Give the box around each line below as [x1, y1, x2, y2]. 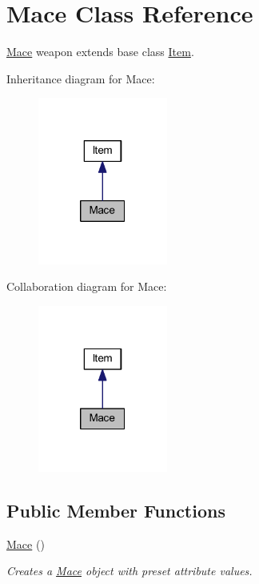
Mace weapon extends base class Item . [6, 43, 194, 60]
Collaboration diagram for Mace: [6, 278, 167, 295]
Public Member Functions [6, 497, 225, 522]
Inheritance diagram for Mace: [6, 70, 155, 87]
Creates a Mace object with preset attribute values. [6, 562, 253, 579]
